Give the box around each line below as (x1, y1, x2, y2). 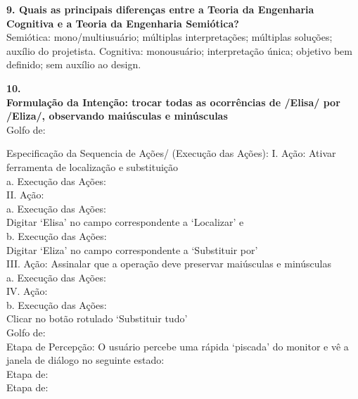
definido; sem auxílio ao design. (6, 57, 141, 72)
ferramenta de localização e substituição (6, 159, 179, 174)
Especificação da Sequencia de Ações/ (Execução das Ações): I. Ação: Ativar (6, 146, 336, 160)
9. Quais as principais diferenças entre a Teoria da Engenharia (6, 2, 314, 16)
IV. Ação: (6, 284, 48, 298)
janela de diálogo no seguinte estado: (6, 353, 165, 367)
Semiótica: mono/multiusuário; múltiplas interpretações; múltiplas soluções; (6, 30, 333, 44)
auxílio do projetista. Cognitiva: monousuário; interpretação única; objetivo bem (6, 43, 352, 58)
